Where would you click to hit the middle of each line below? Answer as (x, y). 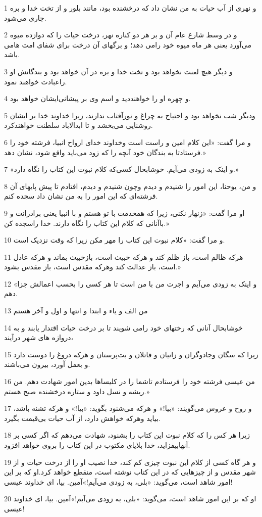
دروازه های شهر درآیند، (39, 337)
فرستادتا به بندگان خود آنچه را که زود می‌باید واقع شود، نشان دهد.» (105, 152)
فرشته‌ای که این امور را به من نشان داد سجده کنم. (81, 196)
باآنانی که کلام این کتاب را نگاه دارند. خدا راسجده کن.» (87, 223)
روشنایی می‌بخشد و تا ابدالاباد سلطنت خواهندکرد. (78, 125)
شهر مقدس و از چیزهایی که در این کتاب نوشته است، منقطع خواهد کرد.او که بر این (130, 472)
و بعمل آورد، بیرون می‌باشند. (47, 364)
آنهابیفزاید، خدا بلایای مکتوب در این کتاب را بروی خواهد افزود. (97, 445)
